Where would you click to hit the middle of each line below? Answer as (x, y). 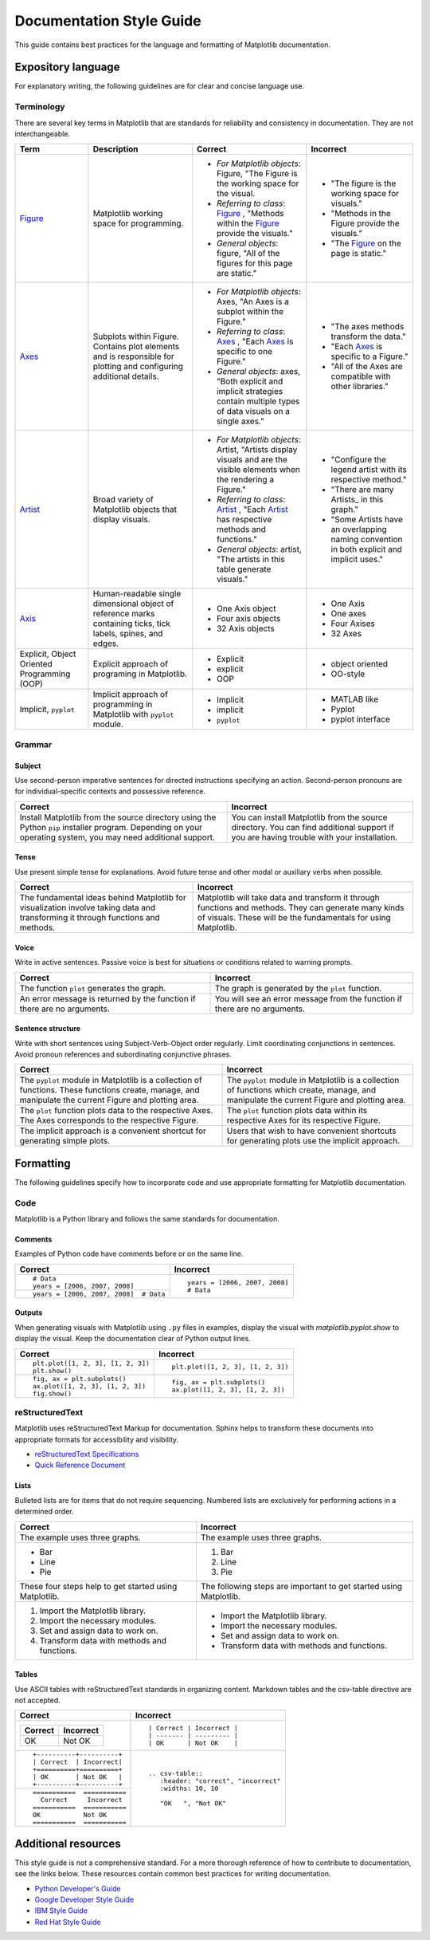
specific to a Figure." (370, 356)
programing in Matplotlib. (140, 674)
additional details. (126, 376)
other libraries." (360, 387)
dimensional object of (133, 604)
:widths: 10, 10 (189, 1789)
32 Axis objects (245, 628)
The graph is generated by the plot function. (298, 988)
